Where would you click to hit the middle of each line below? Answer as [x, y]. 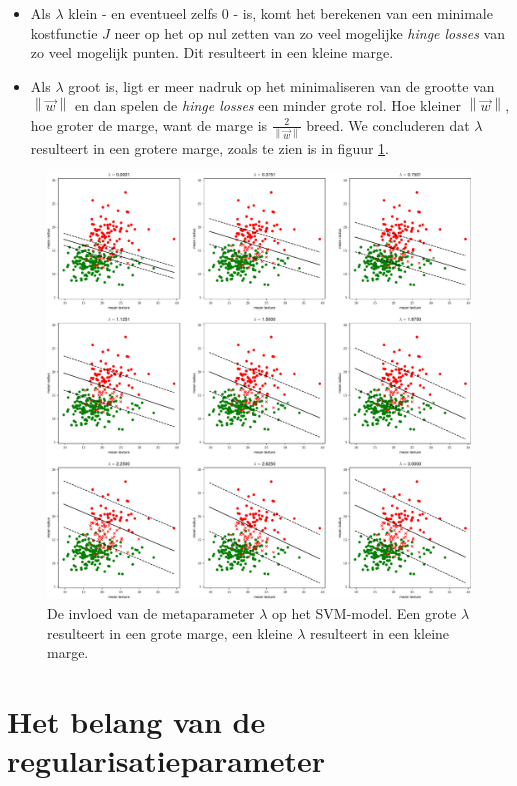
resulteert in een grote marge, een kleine [170, 632]
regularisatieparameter [166, 760]
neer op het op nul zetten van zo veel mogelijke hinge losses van [309, 32]
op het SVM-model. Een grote [364, 612]
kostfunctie [64, 32]
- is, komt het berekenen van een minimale [363, 13]
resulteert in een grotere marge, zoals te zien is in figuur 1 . [210, 148]
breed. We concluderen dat [388, 124]
